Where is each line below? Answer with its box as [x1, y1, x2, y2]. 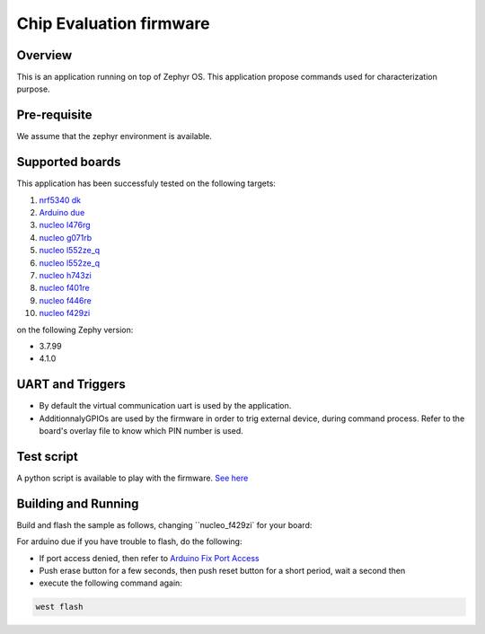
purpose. [16, 84, 50, 94]
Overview [16, 48, 73, 63]
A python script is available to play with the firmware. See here [16, 472, 249, 483]
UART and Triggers [16, 377, 126, 392]
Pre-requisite [16, 108, 93, 123]
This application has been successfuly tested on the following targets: [16, 178, 276, 189]
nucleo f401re [39, 283, 90, 294]
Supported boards [16, 154, 121, 170]
